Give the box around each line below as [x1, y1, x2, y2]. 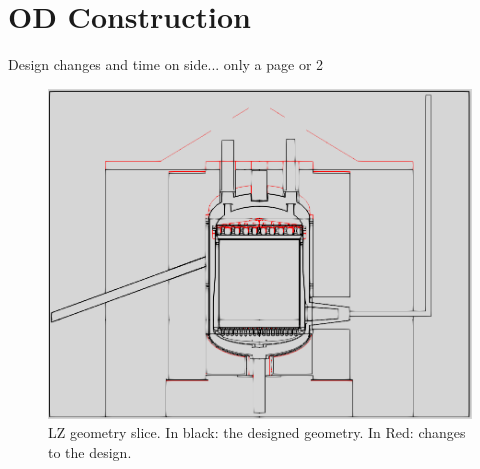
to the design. [48, 441, 132, 462]
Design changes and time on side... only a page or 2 [8, 54, 324, 75]
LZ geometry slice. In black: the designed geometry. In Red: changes [48, 422, 466, 443]
